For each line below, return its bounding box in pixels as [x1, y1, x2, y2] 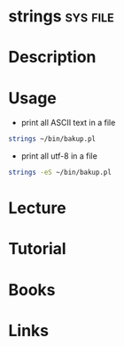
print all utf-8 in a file [20, 151, 98, 161]
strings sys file [8, 6, 114, 27]
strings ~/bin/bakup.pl [8, 135, 97, 144]
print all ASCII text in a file [20, 118, 116, 128]
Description [8, 47, 97, 68]
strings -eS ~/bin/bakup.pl [8, 168, 112, 177]
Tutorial [8, 239, 67, 259]
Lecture [8, 198, 67, 218]
